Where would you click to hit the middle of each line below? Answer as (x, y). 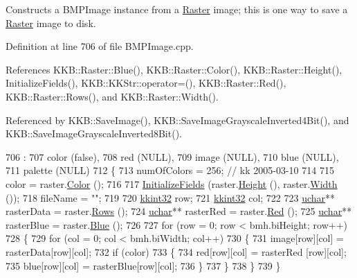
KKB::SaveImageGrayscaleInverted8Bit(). (94, 133)
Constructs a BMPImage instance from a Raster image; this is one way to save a (177, 9)
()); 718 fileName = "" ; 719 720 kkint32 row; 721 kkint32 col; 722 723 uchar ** (171, 197)
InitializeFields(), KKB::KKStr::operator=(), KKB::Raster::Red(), (146, 83)
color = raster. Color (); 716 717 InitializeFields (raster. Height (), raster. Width (172, 183)
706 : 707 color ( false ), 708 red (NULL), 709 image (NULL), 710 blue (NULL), (172, 156)
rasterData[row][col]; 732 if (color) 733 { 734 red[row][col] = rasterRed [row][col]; (176, 251)
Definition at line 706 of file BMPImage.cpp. (100, 46)
